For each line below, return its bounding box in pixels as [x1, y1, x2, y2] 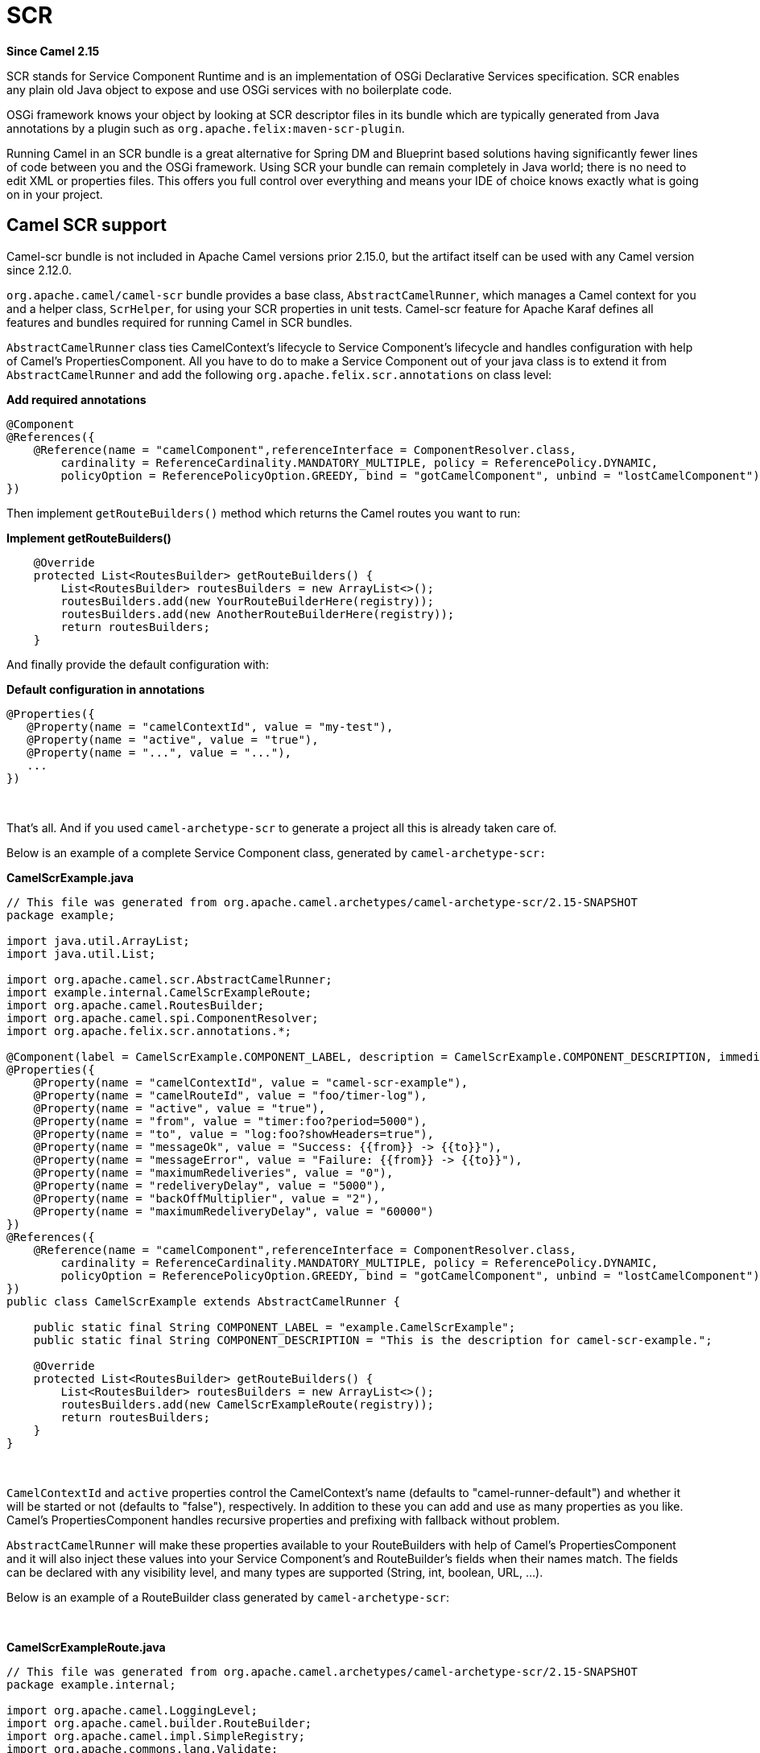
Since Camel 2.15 [6, 43, 100, 58]
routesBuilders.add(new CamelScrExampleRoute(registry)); [60, 1397, 435, 1411]
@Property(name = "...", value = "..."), [27, 745, 292, 759]
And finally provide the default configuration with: [6, 657, 269, 671]
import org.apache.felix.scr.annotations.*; [6, 1024, 292, 1037]
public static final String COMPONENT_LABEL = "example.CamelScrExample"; [33, 1320, 516, 1334]
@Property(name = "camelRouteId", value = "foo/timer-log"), [33, 1088, 427, 1102]
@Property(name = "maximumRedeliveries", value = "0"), [33, 1165, 394, 1179]
